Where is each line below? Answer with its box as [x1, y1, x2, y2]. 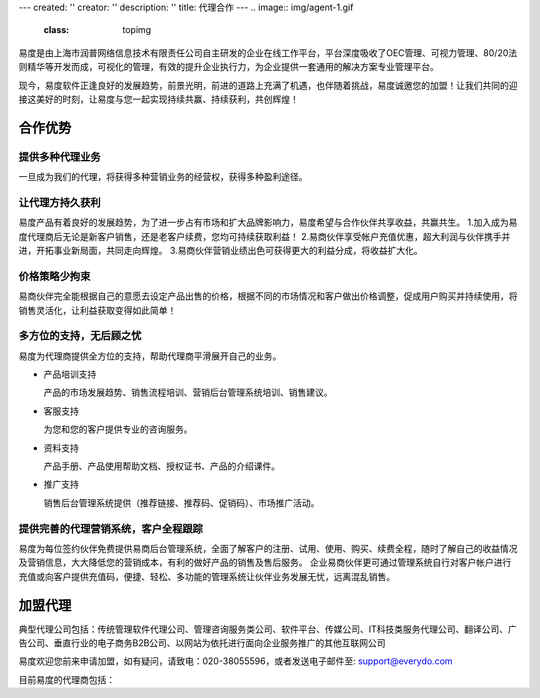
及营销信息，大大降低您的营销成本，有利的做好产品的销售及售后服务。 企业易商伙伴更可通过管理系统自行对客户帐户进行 [18, 556, 512, 569]
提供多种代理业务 [18, 150, 101, 164]
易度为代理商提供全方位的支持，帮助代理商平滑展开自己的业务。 [18, 350, 282, 362]
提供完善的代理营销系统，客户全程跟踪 [18, 521, 204, 535]
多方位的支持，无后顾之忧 [18, 329, 142, 343]
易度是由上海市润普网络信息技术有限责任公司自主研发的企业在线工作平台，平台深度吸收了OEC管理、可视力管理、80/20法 [18, 46, 518, 59]
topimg [122, 24, 152, 36]
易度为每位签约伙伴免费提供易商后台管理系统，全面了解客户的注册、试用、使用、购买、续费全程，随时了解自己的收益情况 [18, 542, 518, 554]
